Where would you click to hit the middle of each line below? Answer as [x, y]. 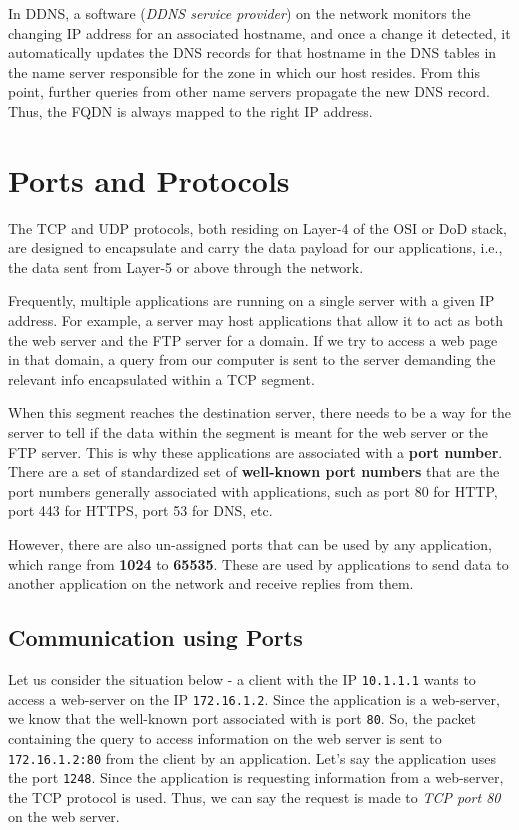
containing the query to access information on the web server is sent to [225, 737]
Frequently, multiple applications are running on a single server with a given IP [251, 300]
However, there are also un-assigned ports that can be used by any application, [250, 544]
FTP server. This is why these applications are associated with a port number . [255, 451]
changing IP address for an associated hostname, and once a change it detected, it [259, 32]
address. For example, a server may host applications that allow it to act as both [256, 320]
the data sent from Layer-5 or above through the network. [186, 266]
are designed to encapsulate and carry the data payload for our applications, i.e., [255, 247]
